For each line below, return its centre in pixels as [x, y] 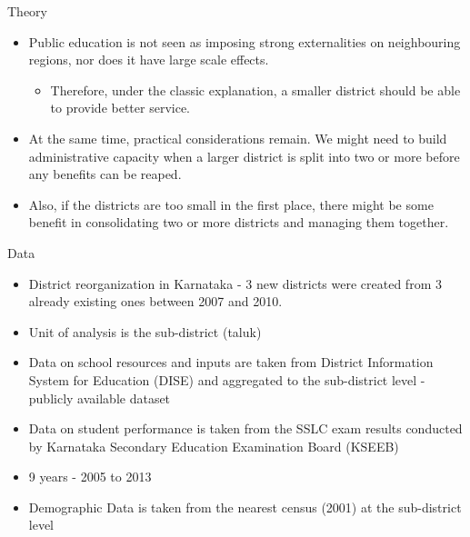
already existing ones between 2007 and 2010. [155, 301]
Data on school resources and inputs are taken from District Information [231, 362]
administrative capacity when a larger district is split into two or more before [244, 156]
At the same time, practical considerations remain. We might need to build [238, 138]
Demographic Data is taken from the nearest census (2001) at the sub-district [245, 507]
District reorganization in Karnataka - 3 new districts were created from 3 [235, 283]
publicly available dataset [100, 398]
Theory [27, 11]
